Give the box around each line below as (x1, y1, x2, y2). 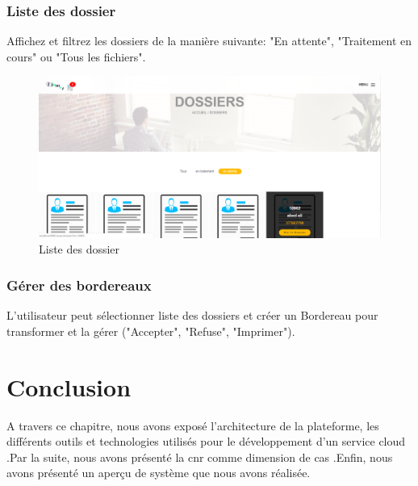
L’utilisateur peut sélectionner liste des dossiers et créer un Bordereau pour (6, 307, 378, 324)
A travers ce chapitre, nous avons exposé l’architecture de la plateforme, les (6, 417, 379, 434)
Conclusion (6, 370, 132, 403)
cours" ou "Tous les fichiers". (6, 48, 146, 65)
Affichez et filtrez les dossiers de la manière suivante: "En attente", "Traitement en (6, 32, 412, 49)
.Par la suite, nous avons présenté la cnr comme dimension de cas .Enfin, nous (6, 448, 393, 465)
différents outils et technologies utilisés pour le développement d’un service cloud (6, 433, 406, 450)
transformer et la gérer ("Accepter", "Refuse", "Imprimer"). (6, 322, 295, 339)
